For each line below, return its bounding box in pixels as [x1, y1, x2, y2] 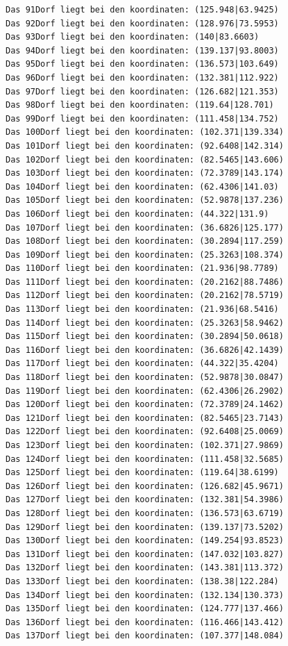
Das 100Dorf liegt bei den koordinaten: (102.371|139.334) [6, 127, 284, 138]
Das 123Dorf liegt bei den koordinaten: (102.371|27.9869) [6, 440, 284, 450]
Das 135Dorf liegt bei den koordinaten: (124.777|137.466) [6, 604, 284, 614]
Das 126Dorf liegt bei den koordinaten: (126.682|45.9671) [6, 481, 284, 491]
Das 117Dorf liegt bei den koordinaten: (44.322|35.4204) [6, 358, 279, 369]
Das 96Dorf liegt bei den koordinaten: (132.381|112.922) [6, 72, 279, 83]
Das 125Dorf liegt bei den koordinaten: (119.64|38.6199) [6, 467, 279, 478]
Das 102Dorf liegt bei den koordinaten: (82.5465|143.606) [6, 154, 284, 165]
